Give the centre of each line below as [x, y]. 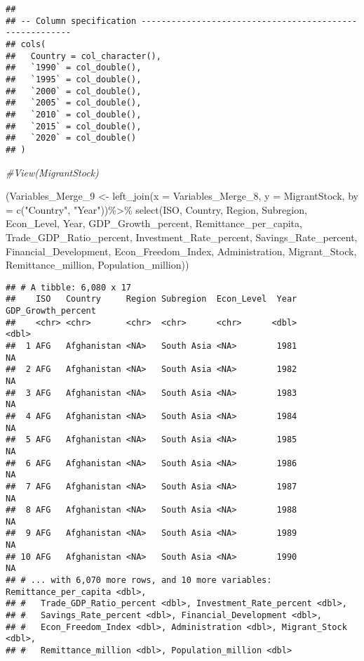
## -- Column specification [71, 21]
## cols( [26, 44]
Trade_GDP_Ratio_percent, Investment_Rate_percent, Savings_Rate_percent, [182, 237]
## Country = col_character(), [83, 56]
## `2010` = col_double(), [74, 114]
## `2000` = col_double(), [74, 91]
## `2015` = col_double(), [74, 126]
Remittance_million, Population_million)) [97, 265]
